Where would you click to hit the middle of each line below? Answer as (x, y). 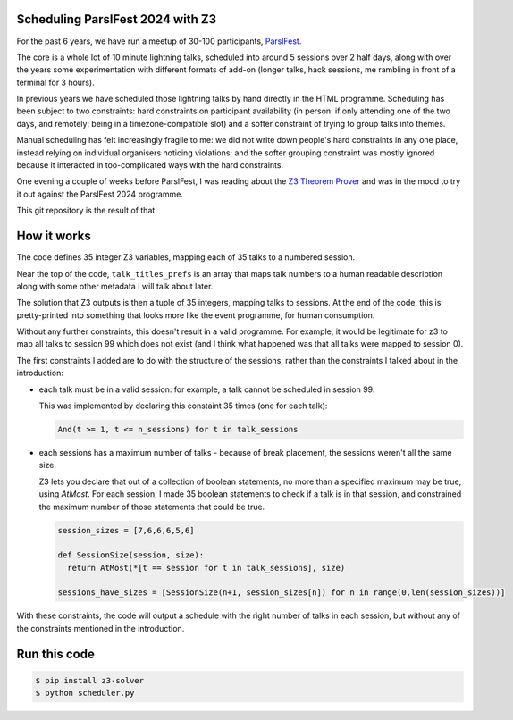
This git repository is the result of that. (87, 211)
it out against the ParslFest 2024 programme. (100, 194)
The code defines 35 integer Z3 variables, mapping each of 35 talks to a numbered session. (186, 257)
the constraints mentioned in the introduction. (101, 628)
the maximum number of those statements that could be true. (152, 507)
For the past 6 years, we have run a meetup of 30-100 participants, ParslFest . (159, 41)
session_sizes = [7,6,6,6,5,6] (126, 530)
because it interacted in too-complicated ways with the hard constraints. (150, 165)
